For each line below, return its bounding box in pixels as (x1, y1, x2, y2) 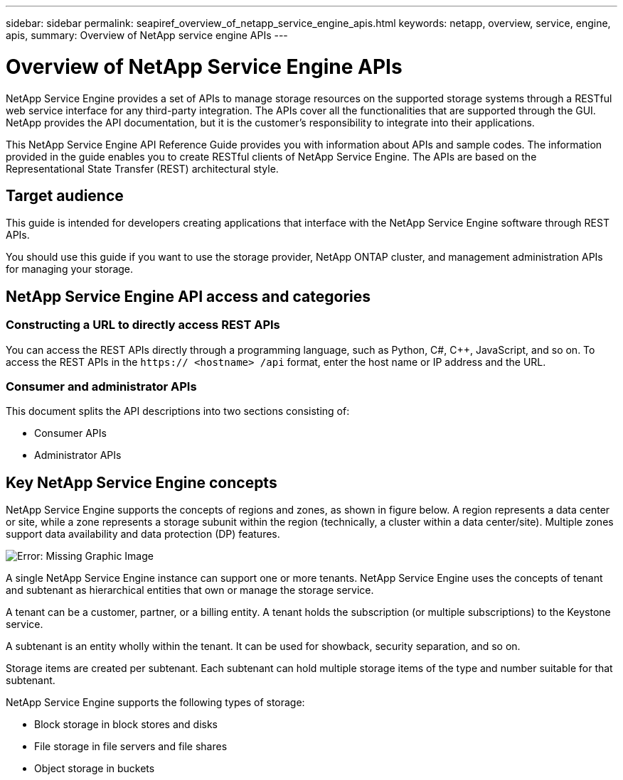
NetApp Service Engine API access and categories (6, 287, 371, 305)
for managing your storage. (6, 263, 134, 276)
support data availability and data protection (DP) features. (6, 528, 280, 541)
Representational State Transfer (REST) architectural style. (6, 162, 279, 175)
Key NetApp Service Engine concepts (6, 473, 277, 492)
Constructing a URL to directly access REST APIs (6, 318, 280, 332)
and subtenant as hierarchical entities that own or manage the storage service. (6, 584, 374, 597)
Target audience (6, 186, 124, 205)
